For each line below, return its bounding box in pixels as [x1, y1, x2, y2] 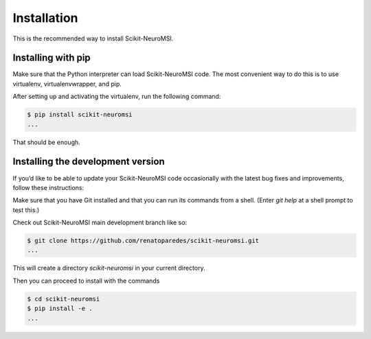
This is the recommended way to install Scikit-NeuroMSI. [12, 34, 174, 43]
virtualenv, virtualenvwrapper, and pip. [12, 80, 122, 88]
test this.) [12, 206, 40, 214]
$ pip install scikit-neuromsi [27, 110, 133, 119]
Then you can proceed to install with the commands [12, 277, 160, 285]
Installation [12, 10, 78, 25]
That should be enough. [12, 138, 80, 146]
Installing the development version [12, 156, 165, 167]
